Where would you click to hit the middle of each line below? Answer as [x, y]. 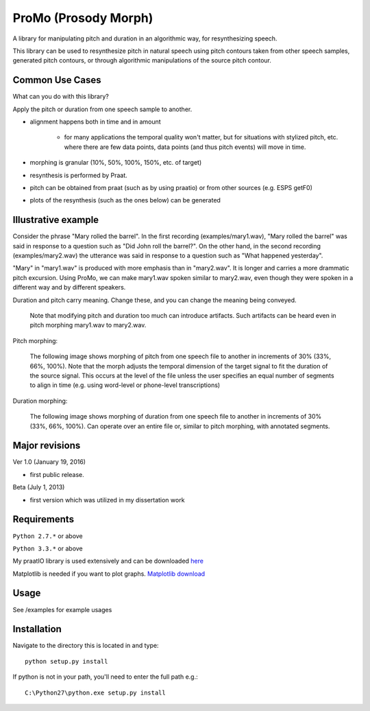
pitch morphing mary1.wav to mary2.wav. [88, 325]
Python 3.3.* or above [48, 548]
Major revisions [47, 446]
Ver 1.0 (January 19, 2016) [49, 462]
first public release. [57, 474]
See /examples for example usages [62, 609]
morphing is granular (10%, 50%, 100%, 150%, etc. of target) [116, 163]
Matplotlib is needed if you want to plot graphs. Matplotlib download [109, 574]
